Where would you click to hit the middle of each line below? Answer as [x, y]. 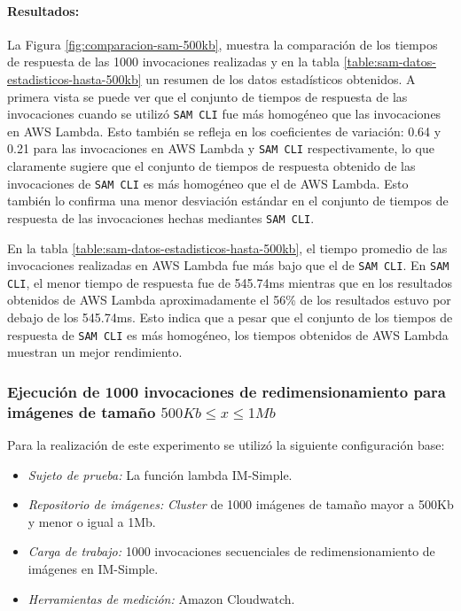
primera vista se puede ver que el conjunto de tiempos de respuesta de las [207, 96]
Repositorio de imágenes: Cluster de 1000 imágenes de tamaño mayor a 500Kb [241, 504]
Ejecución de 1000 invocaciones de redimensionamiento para [227, 391]
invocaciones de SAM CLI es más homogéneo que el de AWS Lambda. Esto [208, 183]
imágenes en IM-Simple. [93, 569]
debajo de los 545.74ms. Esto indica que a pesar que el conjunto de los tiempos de [230, 317]
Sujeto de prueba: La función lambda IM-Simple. [160, 474]
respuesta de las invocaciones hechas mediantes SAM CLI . [161, 217]
